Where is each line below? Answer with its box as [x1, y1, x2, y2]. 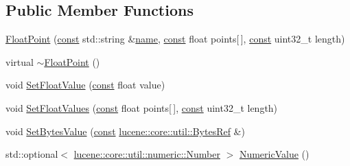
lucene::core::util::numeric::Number [73, 147, 220, 161]
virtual [5, 54, 34, 69]
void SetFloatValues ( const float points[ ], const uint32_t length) [5, 100, 278, 115]
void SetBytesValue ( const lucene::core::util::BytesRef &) [5, 123, 245, 138]
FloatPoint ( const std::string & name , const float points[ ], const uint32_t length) [5, 32, 345, 46]
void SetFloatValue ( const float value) [5, 78, 165, 92]
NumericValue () [239, 147, 310, 161]
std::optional [5, 147, 58, 161]
